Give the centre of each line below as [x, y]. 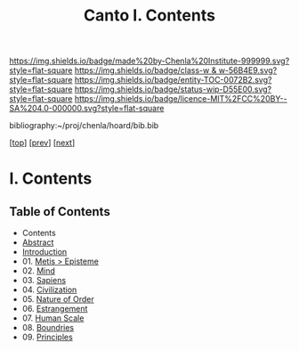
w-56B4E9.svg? [248, 70]
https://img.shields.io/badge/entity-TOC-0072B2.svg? [173, 80]
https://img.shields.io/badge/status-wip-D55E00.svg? [173, 89]
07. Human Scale [53, 318]
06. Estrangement [55, 309]
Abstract [38, 242]
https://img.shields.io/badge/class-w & [145, 70]
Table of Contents [60, 212]
